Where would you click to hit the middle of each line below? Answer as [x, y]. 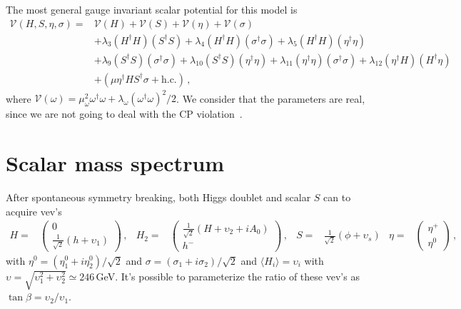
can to [337, 197]
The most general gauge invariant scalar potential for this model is [152, 9]
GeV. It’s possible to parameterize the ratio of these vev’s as [228, 276]
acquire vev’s [34, 211]
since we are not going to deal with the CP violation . [124, 114]
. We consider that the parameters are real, [271, 98]
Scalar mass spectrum [115, 163]
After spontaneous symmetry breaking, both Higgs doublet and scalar [158, 197]
